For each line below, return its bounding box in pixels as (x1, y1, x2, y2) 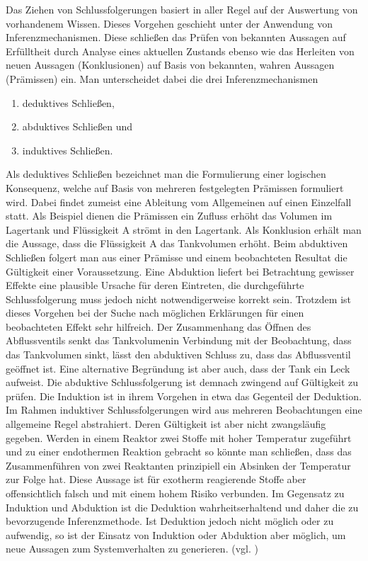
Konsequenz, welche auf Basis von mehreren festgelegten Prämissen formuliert (6, 180, 344, 195)
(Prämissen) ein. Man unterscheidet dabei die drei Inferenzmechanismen (6, 71, 318, 86)
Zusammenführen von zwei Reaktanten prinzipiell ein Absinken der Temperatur (6, 458, 351, 472)
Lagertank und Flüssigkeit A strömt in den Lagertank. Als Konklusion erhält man (6, 222, 362, 237)
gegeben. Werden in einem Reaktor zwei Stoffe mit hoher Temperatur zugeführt (6, 430, 352, 445)
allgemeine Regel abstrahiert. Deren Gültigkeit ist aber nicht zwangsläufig (6, 416, 326, 431)
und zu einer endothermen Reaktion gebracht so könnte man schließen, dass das (6, 444, 352, 459)
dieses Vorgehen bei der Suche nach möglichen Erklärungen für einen (6, 305, 304, 320)
